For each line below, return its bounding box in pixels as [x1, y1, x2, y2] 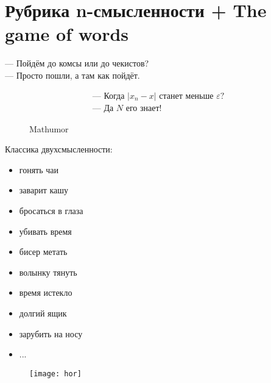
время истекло [19, 286, 72, 299]
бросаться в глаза [19, 204, 83, 217]
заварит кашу [19, 184, 69, 196]
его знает [125, 104, 160, 113]
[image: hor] [29, 369, 82, 378]
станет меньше [159, 91, 214, 101]
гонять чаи [19, 163, 59, 176]
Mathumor [29, 122, 69, 135]
